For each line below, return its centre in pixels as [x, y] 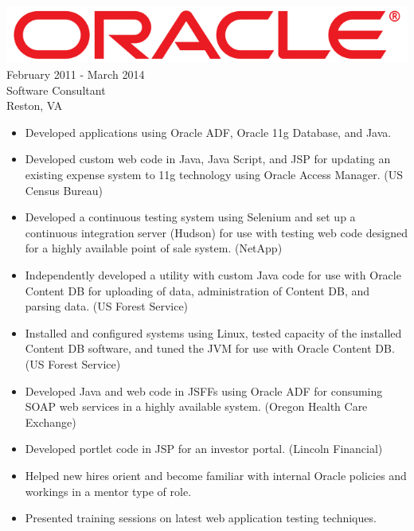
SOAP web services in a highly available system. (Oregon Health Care [196, 406]
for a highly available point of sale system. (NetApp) [154, 248]
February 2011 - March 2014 [76, 74]
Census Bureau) [64, 190]
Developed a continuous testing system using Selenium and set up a [190, 217]
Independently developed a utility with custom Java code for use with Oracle [213, 274]
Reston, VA [35, 105]
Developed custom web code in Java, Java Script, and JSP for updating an [208, 159]
